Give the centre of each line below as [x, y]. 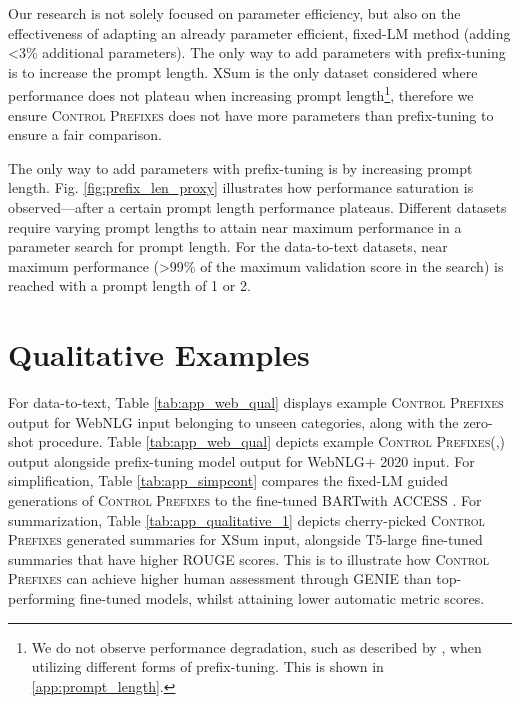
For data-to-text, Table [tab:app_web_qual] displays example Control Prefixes [256, 402]
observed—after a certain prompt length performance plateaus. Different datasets [257, 207]
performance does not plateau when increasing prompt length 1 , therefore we [241, 94]
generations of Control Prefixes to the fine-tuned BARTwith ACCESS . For [245, 500]
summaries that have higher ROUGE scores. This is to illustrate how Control [249, 558]
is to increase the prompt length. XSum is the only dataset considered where [243, 71]
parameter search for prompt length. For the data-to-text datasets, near [228, 246]
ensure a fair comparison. [85, 134]
